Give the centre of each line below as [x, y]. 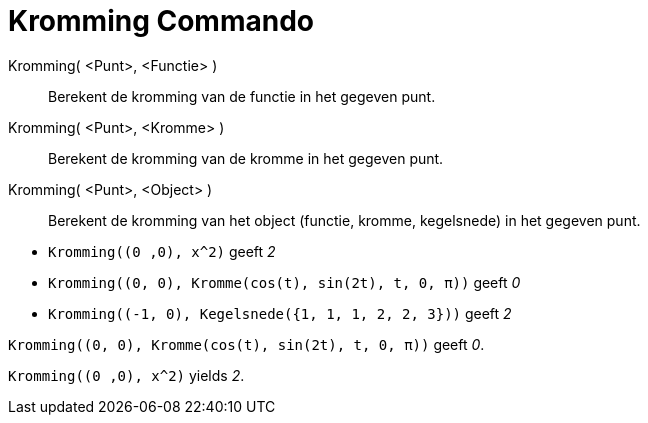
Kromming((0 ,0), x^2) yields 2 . [126, 375]
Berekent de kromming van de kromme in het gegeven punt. [246, 158]
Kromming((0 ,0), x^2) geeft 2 [162, 251]
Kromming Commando [161, 21]
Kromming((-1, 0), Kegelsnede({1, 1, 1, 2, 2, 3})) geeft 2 [280, 313]
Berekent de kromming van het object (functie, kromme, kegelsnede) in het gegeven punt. [344, 220]
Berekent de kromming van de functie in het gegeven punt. [242, 96]
